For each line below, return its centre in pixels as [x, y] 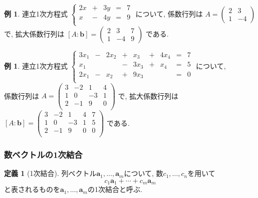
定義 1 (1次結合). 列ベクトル [50, 173]
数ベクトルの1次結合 [43, 154]
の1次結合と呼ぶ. [115, 189]
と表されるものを [32, 189]
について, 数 [144, 173]
